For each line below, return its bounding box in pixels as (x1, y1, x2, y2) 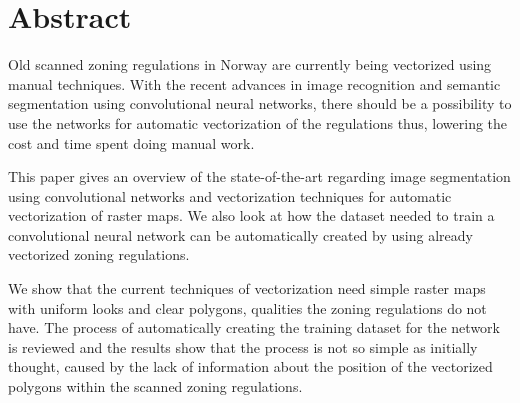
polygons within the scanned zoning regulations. (8, 376, 303, 397)
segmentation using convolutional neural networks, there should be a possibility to (8, 93, 512, 114)
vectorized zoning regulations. (8, 244, 190, 265)
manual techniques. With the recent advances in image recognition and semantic (8, 73, 501, 94)
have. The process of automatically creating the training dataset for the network (8, 317, 500, 338)
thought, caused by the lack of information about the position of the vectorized (8, 356, 493, 377)
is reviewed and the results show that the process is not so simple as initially (8, 336, 478, 357)
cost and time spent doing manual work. (8, 132, 255, 153)
